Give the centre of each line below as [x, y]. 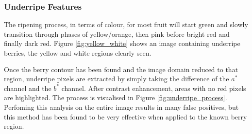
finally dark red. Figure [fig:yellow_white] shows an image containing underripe [122, 43]
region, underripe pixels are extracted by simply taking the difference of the [117, 79]
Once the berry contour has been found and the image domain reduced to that [121, 69]
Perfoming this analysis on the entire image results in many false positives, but [121, 107]
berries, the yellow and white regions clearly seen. [78, 53]
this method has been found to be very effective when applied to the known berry [126, 116]
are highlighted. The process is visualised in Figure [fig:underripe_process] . [116, 97]
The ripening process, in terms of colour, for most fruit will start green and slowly [126, 24]
